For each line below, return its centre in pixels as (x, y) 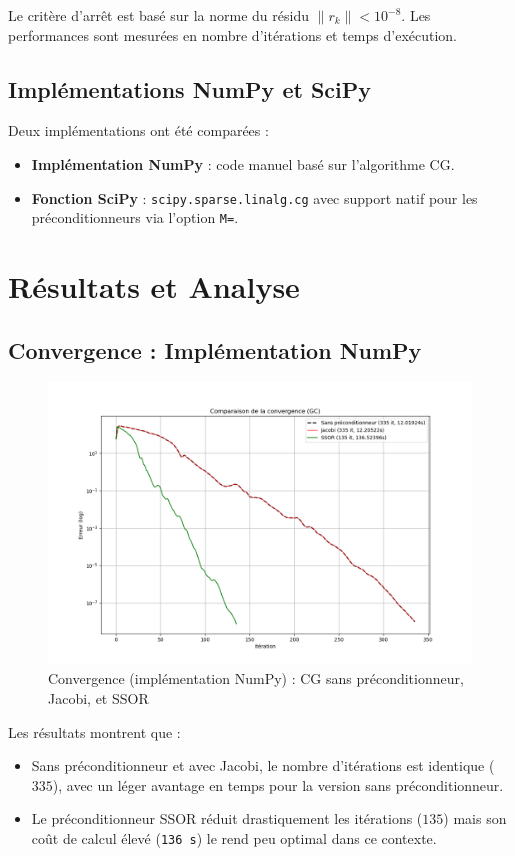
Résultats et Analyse (154, 286)
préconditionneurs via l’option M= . (135, 217)
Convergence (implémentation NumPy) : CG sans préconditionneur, (256, 678)
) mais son (475, 818)
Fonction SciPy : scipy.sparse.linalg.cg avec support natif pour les (254, 197)
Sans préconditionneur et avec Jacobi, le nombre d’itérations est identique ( (263, 765)
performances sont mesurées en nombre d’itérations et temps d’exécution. (233, 34)
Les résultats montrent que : (94, 731)
